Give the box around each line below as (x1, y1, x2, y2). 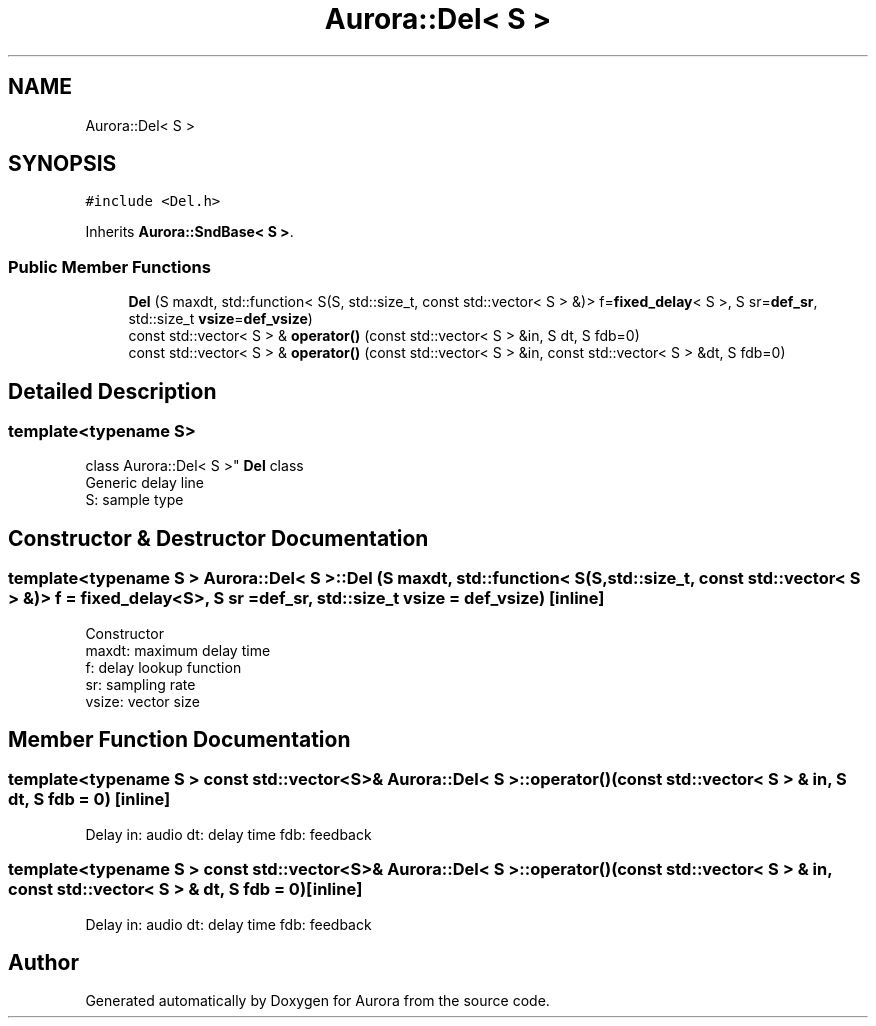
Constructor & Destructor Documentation (8, 525, 429, 551)
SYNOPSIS (8, 151, 117, 177)
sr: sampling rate (85, 675, 196, 693)
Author (8, 950, 79, 976)
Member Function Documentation (8, 727, 351, 753)
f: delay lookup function (85, 658, 242, 676)
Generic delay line (85, 474, 204, 492)
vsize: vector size (85, 692, 200, 710)
